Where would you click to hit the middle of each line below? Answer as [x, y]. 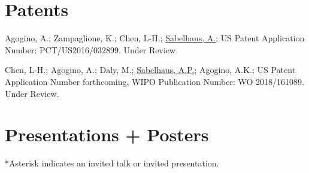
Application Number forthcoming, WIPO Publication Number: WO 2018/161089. [154, 81]
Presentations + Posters [107, 134]
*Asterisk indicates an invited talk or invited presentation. [112, 163]
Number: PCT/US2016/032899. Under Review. [92, 49]
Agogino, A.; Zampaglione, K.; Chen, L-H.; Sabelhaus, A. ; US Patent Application [155, 38]
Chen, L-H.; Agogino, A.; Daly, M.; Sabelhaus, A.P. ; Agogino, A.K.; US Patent [150, 70]
